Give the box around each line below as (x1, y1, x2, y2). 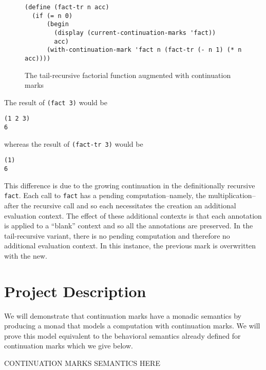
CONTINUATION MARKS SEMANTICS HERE (4, 358, 160, 368)
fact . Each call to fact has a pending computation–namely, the (4, 190, 206, 201)
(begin (46, 21, 69, 28)
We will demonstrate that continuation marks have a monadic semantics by (4, 310, 241, 321)
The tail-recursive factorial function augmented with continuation (25, 69, 231, 80)
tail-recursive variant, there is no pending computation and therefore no (4, 230, 230, 241)
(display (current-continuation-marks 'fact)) (54, 29, 216, 36)
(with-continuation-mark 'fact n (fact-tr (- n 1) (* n (46, 46, 242, 54)
